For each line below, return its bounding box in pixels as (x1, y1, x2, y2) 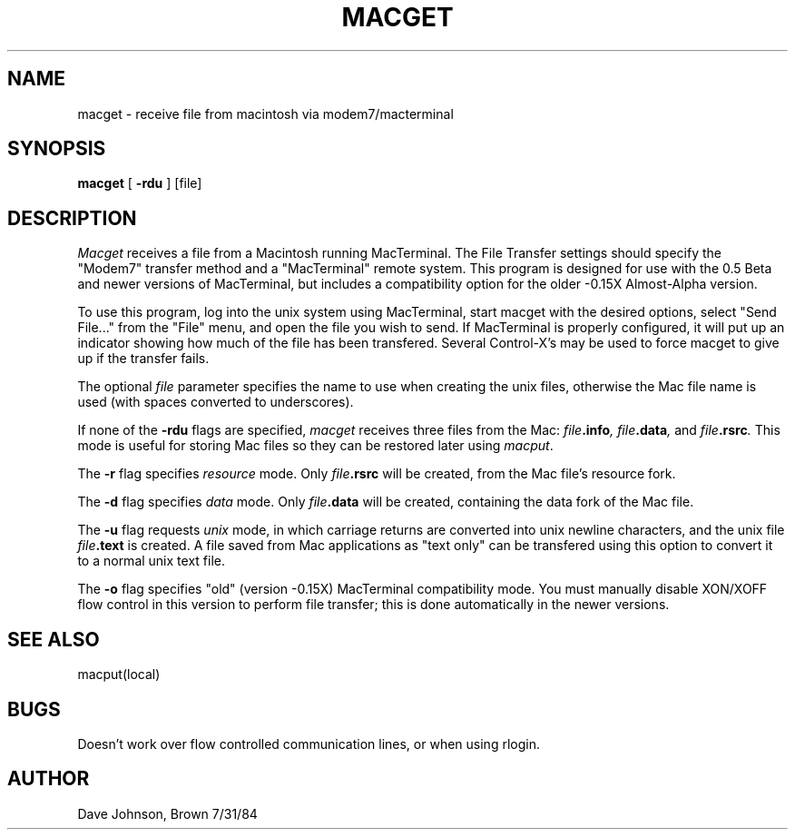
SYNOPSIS (7, 137, 106, 161)
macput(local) (77, 666, 161, 683)
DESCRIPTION (7, 206, 137, 230)
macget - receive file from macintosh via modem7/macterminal (77, 105, 454, 122)
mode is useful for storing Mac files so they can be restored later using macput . (77, 438, 554, 454)
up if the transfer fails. (77, 350, 210, 367)
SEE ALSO (7, 627, 100, 651)
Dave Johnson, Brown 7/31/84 (77, 805, 258, 822)
